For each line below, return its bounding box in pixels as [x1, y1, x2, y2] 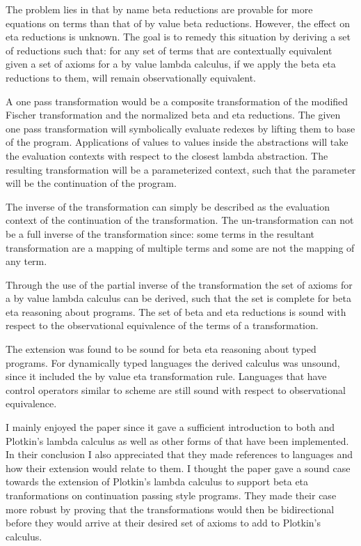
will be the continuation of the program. [6, 176, 177, 190]
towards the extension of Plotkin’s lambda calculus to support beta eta [6, 474, 309, 489]
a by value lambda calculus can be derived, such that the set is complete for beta [6, 291, 351, 305]
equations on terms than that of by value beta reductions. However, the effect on [6, 15, 350, 30]
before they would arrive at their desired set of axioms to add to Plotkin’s [6, 515, 321, 530]
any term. [6, 254, 47, 268]
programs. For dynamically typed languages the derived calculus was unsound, [6, 355, 340, 370]
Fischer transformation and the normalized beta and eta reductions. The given [6, 107, 341, 122]
